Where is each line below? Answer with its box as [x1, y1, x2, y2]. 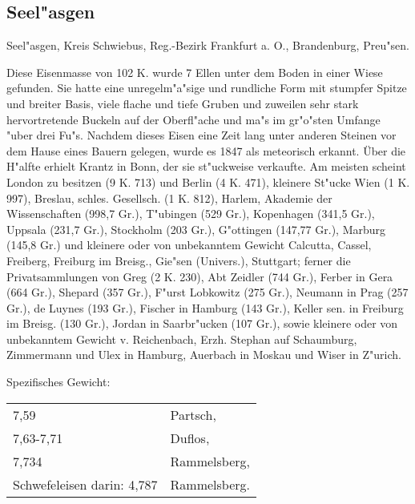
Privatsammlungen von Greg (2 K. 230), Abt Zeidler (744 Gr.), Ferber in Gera [6, 268, 393, 284]
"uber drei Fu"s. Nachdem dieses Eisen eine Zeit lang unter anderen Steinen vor [6, 127, 397, 143]
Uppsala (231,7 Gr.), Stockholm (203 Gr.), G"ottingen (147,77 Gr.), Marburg [6, 220, 386, 237]
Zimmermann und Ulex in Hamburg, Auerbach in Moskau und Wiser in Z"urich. [6, 346, 401, 363]
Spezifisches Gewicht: [6, 373, 111, 390]
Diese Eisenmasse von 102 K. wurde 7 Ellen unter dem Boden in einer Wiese [6, 63, 383, 80]
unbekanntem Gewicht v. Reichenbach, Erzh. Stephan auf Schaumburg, [6, 330, 357, 347]
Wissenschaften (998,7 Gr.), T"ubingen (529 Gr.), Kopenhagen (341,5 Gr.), [6, 205, 375, 222]
